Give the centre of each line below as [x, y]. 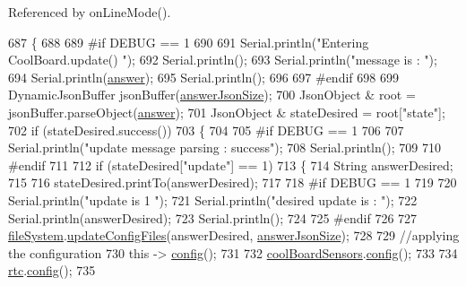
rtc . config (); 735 [52, 270]
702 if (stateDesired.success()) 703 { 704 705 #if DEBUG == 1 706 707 [206, 130]
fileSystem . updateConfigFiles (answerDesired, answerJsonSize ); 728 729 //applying [234, 235]
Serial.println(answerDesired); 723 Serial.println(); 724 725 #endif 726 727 [213, 217]
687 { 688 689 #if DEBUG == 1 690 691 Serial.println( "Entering [189, 42]
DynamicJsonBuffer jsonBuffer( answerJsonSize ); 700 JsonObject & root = [212, 95]
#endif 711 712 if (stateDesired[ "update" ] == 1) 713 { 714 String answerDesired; [231, 165]
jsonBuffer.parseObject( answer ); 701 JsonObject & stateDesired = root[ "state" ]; [227, 112]
